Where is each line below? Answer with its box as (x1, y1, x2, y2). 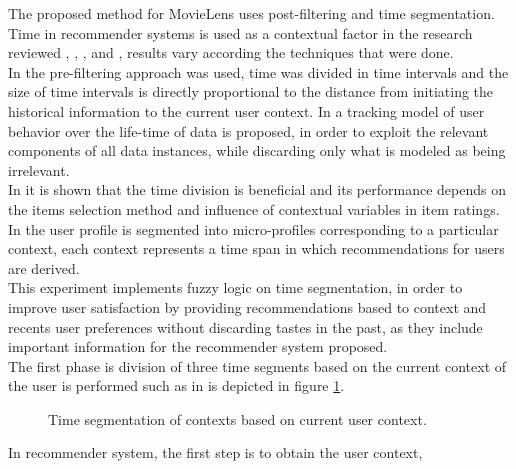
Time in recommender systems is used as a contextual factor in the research (8, 22, 473, 43)
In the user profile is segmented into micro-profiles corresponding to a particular (8, 218, 499, 239)
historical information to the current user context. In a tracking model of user (8, 100, 485, 121)
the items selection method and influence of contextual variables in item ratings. (8, 198, 500, 219)
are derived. (8, 257, 80, 278)
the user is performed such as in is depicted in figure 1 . (8, 375, 345, 396)
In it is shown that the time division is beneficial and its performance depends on (8, 179, 506, 200)
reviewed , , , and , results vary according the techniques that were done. (8, 42, 454, 63)
